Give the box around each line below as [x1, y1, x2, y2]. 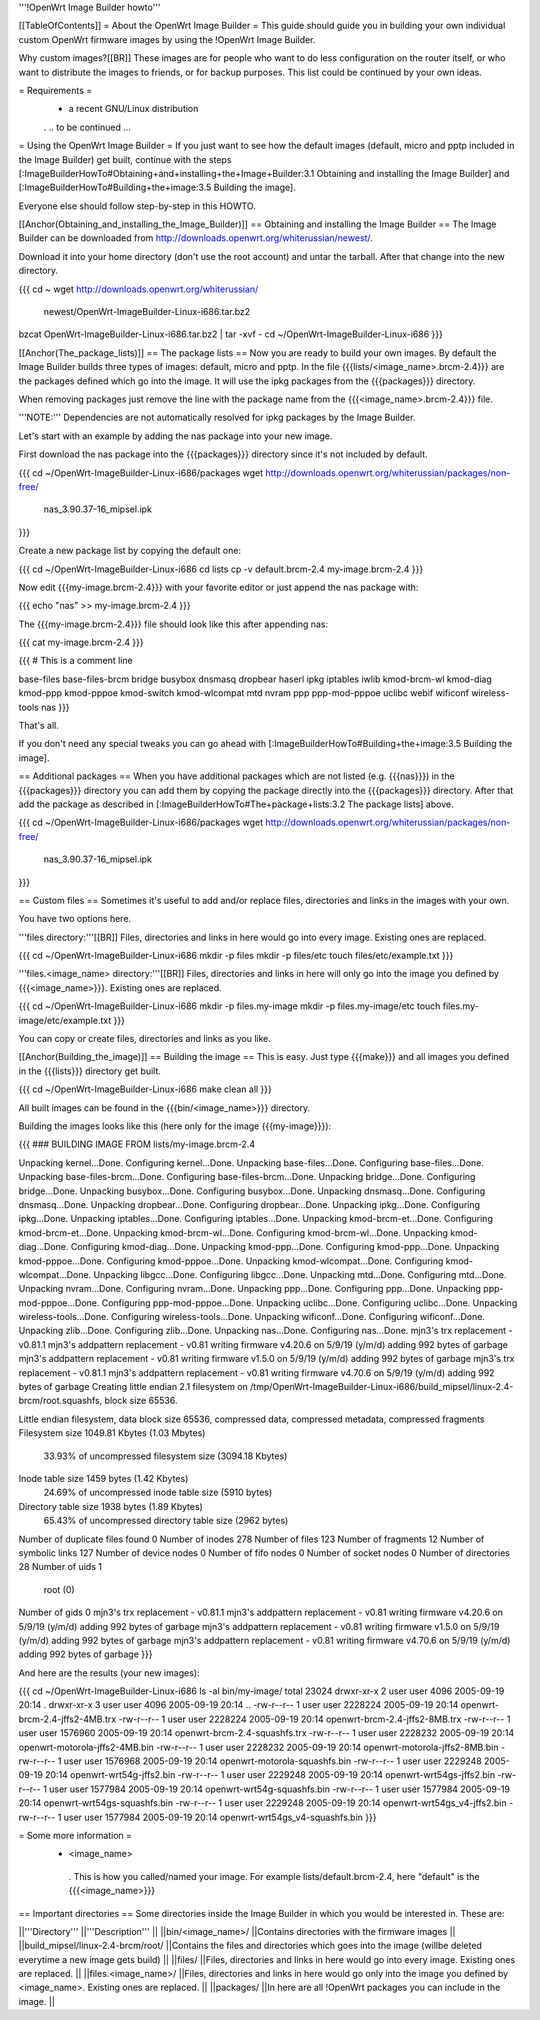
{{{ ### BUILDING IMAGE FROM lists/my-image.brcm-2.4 [18, 1138, 255, 1150]
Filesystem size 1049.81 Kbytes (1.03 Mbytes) [18, 1427, 206, 1439]
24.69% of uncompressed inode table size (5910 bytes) [43, 1486, 273, 1499]
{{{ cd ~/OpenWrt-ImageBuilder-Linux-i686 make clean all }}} [18, 1083, 272, 1095]
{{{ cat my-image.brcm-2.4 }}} [18, 636, 144, 649]
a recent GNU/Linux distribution [68, 103, 199, 115]
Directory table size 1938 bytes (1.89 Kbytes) [18, 1500, 204, 1512]
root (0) [43, 1583, 75, 1595]
